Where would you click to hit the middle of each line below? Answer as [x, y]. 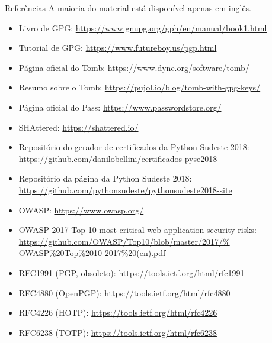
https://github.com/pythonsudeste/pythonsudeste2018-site [125, 190]
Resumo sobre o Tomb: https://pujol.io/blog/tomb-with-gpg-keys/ [140, 87]
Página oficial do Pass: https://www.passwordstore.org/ [120, 107]
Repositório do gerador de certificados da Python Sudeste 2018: [134, 147]
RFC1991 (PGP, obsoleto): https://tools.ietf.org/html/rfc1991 [132, 272]
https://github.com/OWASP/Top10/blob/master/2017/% [124, 241]
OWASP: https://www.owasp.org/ [81, 210]
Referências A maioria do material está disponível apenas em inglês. [128, 8]
